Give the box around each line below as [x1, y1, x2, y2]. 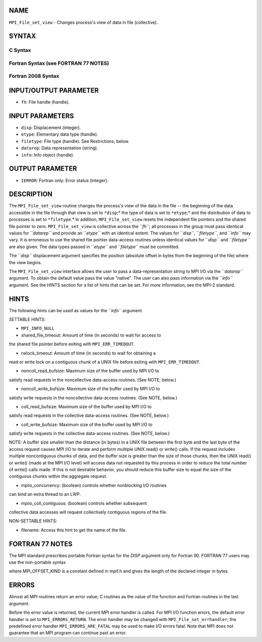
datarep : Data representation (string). [21, 145, 98, 151]
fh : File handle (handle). [21, 99, 70, 105]
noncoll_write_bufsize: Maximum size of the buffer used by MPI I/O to [21, 386, 160, 392]
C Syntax [9, 47, 31, 53]
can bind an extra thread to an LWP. [9, 491, 81, 497]
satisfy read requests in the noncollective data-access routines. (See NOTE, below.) [9, 377, 177, 383]
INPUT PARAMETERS [9, 112, 74, 120]
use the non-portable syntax [9, 559, 66, 565]
